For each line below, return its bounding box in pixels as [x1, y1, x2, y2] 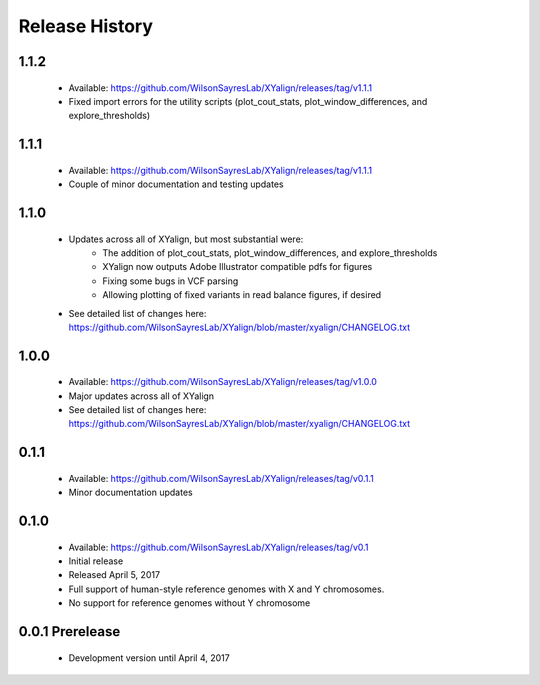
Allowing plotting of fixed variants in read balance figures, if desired [102, 289, 382, 301]
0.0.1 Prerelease [18, 623, 121, 640]
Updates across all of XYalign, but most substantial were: [68, 233, 304, 245]
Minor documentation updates [68, 486, 194, 499]
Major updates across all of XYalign [68, 390, 215, 402]
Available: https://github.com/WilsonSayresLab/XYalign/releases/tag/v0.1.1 [68, 472, 375, 484]
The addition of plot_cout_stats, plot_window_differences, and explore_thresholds [102, 246, 438, 259]
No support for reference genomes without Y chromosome [68, 597, 311, 609]
